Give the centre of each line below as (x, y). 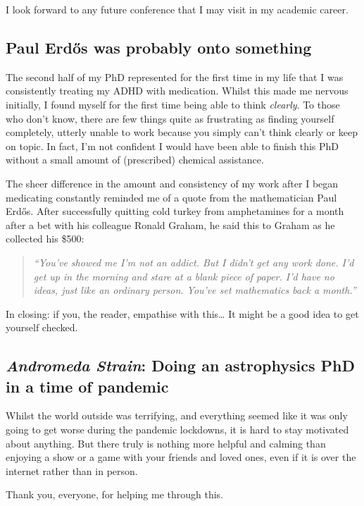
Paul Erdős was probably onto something (159, 47)
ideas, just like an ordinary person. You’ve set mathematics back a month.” (195, 290)
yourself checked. (42, 327)
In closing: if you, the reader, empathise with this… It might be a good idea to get (182, 313)
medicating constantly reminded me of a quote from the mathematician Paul (171, 197)
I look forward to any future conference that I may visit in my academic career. (177, 9)
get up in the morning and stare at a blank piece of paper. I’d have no (184, 276)
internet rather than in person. (72, 470)
